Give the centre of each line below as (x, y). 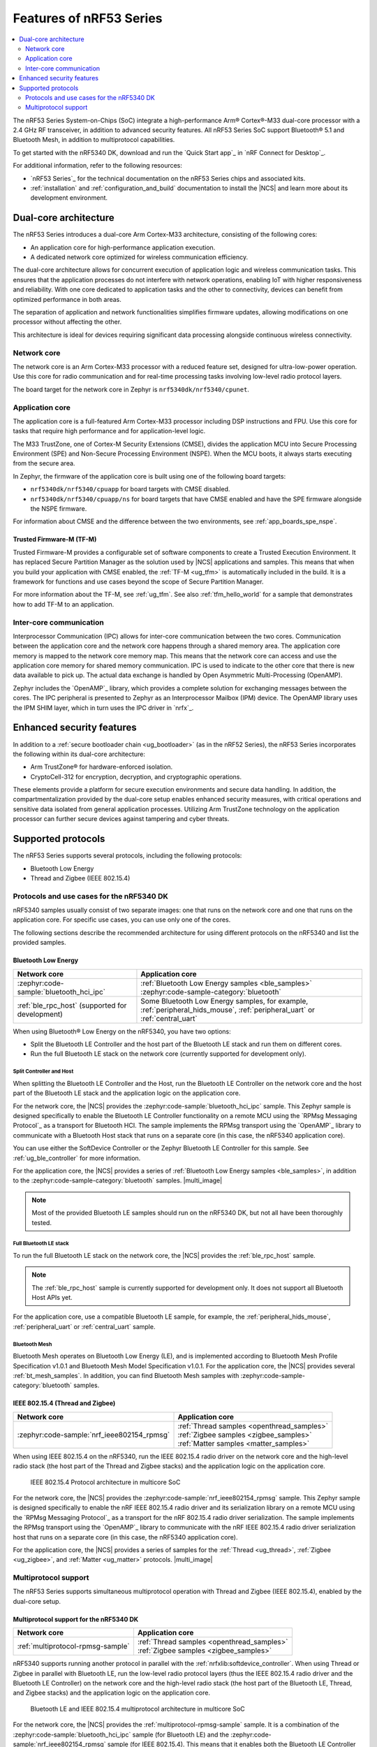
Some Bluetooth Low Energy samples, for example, (224, 1001)
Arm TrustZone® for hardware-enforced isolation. (102, 767)
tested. (42, 1222)
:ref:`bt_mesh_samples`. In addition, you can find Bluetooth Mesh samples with (126, 1375)
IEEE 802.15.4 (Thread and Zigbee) (64, 1403)
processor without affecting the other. (67, 322)
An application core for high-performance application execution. (123, 247)
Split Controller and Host (43, 1072)
